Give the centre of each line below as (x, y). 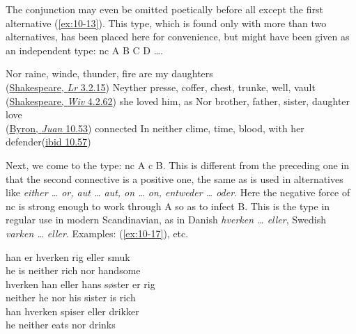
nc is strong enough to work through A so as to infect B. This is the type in (168, 206)
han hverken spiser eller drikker (72, 311)
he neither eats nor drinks (61, 325)
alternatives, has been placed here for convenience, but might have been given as (178, 37)
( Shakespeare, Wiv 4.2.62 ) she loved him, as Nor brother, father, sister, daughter (178, 101)
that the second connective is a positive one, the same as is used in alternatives (175, 178)
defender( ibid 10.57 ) (48, 142)
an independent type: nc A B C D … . (85, 50)
